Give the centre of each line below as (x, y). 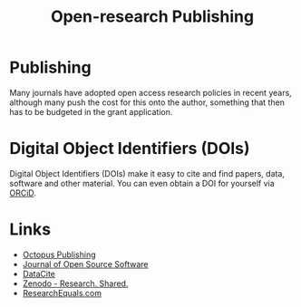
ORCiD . (23, 193)
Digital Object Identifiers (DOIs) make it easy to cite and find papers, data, (147, 173)
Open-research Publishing (152, 17)
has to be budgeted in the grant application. (91, 111)
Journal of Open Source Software (85, 264)
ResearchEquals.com (62, 293)
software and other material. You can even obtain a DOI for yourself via (142, 183)
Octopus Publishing (59, 254)
